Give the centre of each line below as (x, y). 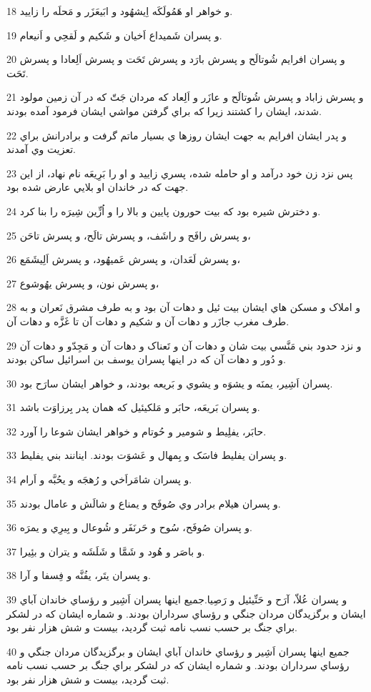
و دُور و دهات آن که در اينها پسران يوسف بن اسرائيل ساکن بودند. (146, 359)
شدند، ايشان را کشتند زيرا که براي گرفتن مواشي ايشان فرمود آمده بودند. (164, 110)
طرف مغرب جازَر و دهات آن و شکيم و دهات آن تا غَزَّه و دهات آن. (148, 321)
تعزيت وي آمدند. (41, 149)
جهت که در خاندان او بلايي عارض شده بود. (98, 187)
